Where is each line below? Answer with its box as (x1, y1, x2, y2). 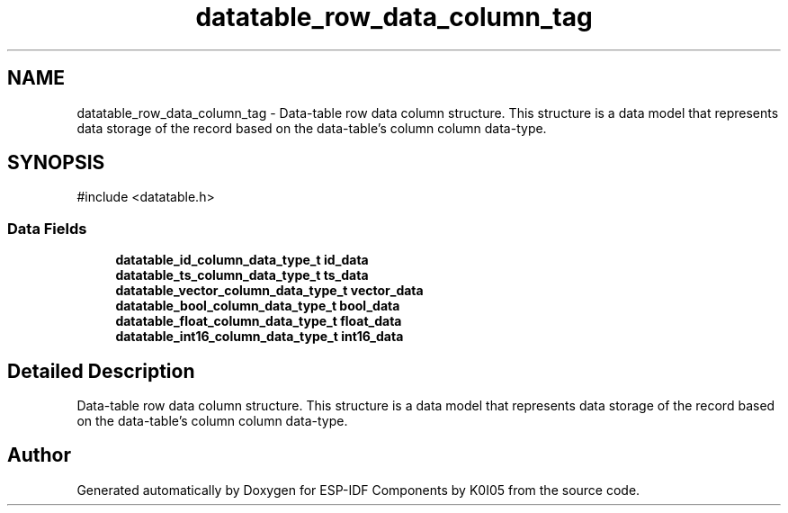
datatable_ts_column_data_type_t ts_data (115, 267, 369, 283)
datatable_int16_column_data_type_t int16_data (115, 328, 404, 345)
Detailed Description (7, 359, 195, 382)
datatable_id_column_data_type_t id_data (115, 252, 369, 268)
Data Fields (7, 219, 87, 238)
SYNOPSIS (7, 151, 105, 175)
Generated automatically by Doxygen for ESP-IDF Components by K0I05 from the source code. (76, 481, 640, 498)
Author (7, 444, 71, 467)
